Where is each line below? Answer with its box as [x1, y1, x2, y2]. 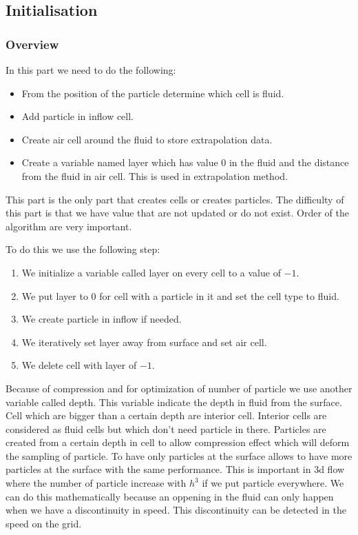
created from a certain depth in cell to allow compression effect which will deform [6, 435, 350, 450]
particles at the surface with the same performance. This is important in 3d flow [6, 462, 345, 476]
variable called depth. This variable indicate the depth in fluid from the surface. [6, 394, 342, 409]
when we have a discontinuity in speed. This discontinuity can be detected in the [6, 503, 346, 517]
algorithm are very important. [6, 219, 132, 233]
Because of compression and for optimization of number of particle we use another [6, 381, 352, 395]
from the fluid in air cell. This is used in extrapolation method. [21, 168, 288, 183]
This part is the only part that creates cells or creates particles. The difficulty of [6, 192, 344, 206]
